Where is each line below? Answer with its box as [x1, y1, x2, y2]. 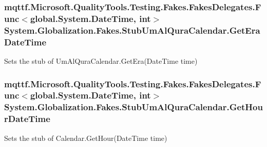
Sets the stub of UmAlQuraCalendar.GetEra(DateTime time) [4, 55, 198, 66]
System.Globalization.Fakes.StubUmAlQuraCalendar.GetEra [4, 23, 260, 36]
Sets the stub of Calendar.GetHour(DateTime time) [4, 132, 167, 143]
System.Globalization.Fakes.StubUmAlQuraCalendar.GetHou [4, 101, 263, 113]
